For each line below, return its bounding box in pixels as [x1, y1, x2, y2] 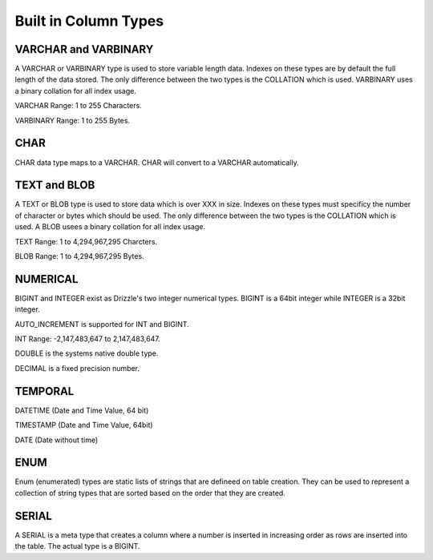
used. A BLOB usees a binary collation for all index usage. [14, 222, 206, 232]
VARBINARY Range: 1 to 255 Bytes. [14, 115, 131, 125]
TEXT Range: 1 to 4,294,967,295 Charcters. [14, 236, 158, 246]
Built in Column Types [14, 12, 164, 30]
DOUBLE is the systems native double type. [14, 348, 159, 358]
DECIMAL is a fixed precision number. [14, 363, 140, 373]
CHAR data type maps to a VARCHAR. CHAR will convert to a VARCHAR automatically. [14, 157, 300, 167]
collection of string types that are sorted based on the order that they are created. [14, 488, 286, 498]
